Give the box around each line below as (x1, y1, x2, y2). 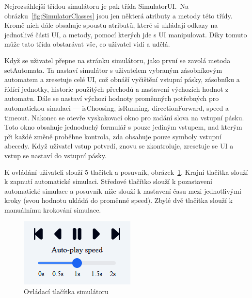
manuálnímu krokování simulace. (4, 204, 101, 215)
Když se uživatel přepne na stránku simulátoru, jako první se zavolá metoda (4, 55, 231, 65)
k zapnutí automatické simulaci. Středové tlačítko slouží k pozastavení (4, 176, 212, 186)
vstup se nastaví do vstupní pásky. (4, 150, 107, 160)
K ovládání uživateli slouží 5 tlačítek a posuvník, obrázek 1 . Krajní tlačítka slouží (4, 166, 248, 177)
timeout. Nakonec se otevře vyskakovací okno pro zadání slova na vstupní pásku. (4, 112, 244, 122)
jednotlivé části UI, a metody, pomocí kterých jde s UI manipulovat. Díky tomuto (4, 29, 247, 39)
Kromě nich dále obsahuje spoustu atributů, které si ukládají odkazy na (4, 20, 218, 30)
